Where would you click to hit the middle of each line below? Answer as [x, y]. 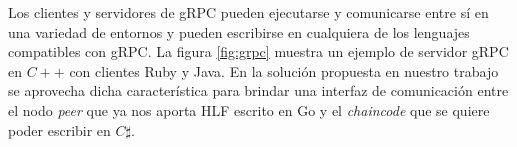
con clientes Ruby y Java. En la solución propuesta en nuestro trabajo [284, 70]
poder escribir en [59, 129]
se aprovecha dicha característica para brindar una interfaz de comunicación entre [258, 90]
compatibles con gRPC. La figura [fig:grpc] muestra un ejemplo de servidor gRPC [258, 51]
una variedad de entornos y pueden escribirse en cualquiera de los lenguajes [239, 31]
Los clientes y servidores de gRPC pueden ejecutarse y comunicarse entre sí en [248, 12]
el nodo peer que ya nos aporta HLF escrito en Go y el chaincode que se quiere [249, 109]
